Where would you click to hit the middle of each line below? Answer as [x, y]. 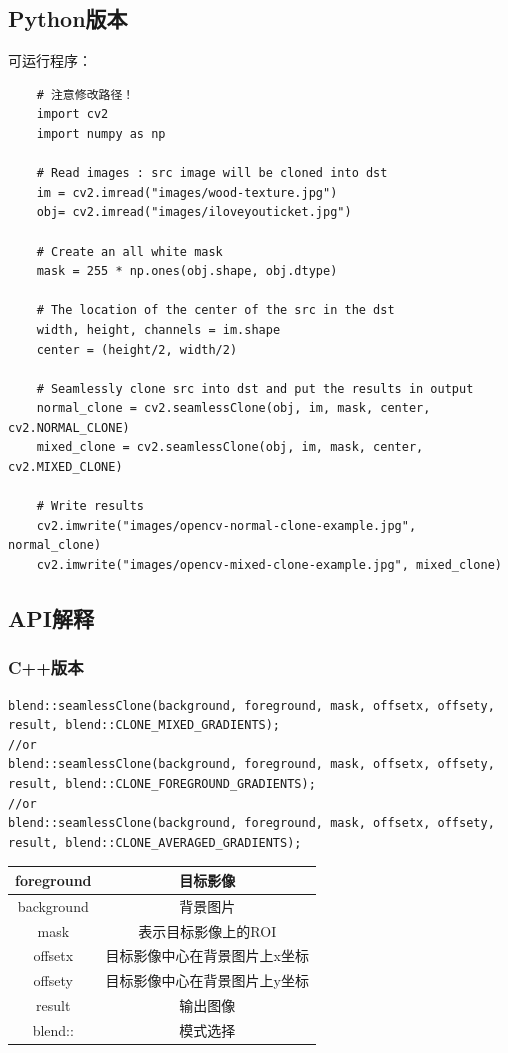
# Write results [90, 506]
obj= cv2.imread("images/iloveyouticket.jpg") [194, 212]
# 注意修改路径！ [85, 94]
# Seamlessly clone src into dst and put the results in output [255, 388]
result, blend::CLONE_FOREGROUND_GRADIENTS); [162, 784]
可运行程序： [50, 60]
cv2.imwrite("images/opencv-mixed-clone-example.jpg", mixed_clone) [269, 565]
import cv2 [72, 114]
